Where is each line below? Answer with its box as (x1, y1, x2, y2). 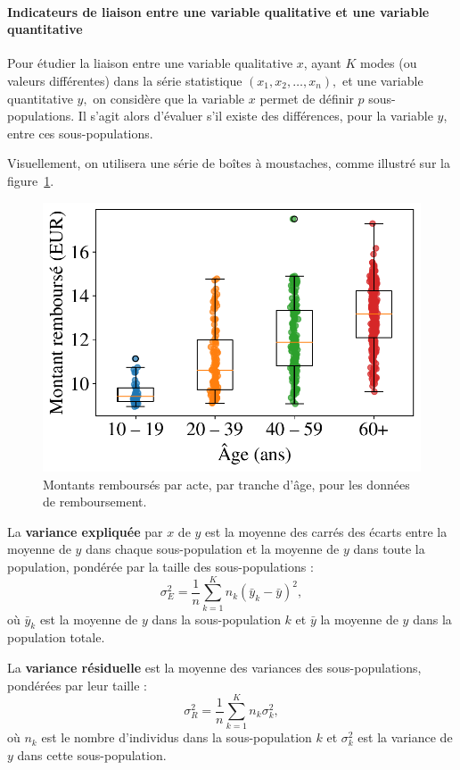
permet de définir (259, 88, 354, 107)
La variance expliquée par (7, 522, 163, 540)
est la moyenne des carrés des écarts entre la (205, 522, 448, 540)
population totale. (7, 628, 105, 647)
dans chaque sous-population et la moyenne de (86, 540, 340, 558)
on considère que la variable (93, 88, 245, 107)
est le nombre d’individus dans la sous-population (41, 728, 312, 747)
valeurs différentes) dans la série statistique (7, 71, 242, 89)
